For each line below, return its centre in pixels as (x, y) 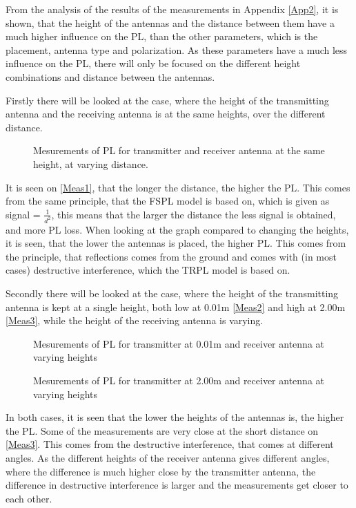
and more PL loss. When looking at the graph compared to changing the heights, (177, 229)
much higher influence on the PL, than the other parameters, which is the (162, 36)
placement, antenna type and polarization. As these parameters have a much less (177, 49)
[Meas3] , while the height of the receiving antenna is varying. (135, 320)
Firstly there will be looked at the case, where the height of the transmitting (167, 100)
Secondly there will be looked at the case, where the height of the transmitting (172, 293)
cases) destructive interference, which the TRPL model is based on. (148, 270)
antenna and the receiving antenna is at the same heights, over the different (166, 114)
